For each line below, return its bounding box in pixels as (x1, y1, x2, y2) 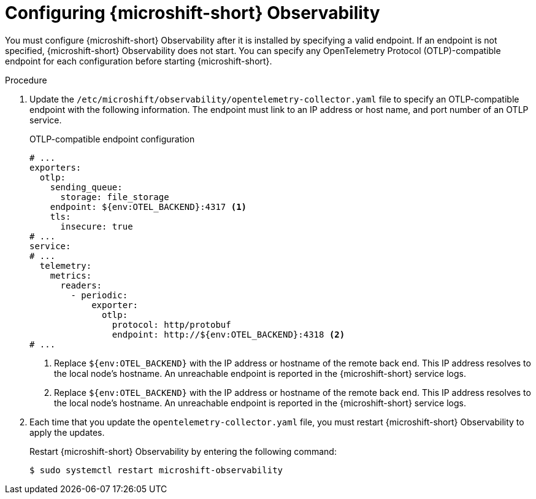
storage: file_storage (60, 191, 169, 202)
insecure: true (60, 221, 133, 231)
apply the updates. (29, 427, 105, 438)
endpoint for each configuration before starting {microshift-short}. (5, 55, 272, 66)
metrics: (50, 270, 92, 280)
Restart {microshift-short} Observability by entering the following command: (29, 446, 337, 457)
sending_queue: (50, 182, 123, 192)
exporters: (29, 162, 82, 172)
